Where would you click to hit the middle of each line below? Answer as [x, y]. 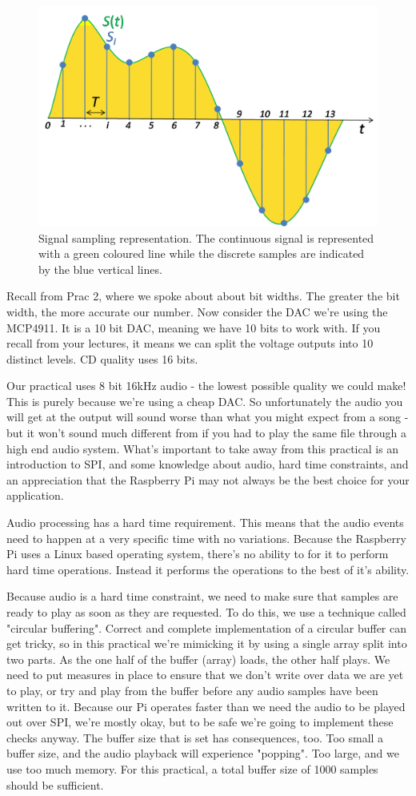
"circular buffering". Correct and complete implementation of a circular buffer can [207, 627]
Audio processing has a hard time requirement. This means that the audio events [205, 523]
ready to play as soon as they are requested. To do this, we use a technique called [206, 612]
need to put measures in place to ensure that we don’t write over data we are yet [205, 675]
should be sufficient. [55, 784]
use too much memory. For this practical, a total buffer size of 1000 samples [192, 768]
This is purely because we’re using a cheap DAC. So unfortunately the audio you [205, 401]
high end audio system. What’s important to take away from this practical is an [203, 448]
